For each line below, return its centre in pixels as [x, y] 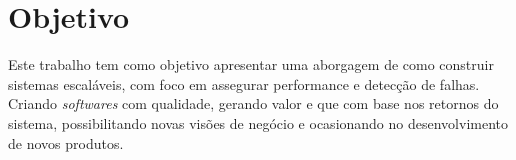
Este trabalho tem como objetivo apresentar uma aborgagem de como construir [251, 64]
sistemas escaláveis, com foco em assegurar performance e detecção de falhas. [244, 83]
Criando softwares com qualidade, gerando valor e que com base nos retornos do [253, 103]
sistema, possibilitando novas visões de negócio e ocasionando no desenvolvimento [258, 122]
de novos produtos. [66, 142]
